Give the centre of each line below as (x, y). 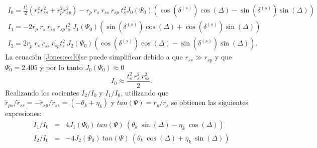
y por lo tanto (61, 67)
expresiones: (23, 113)
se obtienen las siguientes (209, 102)
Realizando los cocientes (42, 92)
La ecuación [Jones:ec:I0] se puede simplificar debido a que (94, 57)
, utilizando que (145, 92)
